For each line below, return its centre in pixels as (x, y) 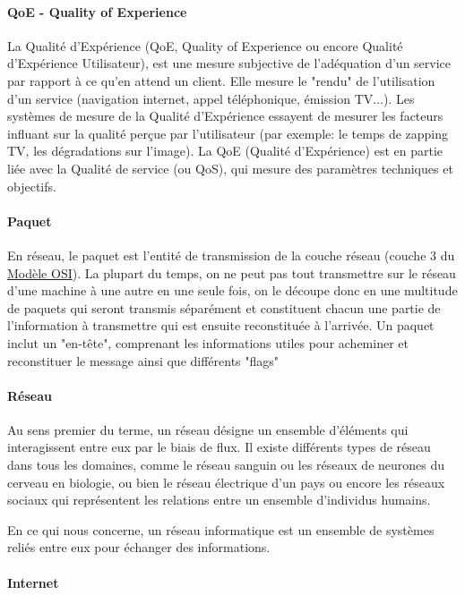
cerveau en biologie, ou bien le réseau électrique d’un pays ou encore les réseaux (226, 482)
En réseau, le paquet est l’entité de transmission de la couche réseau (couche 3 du (231, 255)
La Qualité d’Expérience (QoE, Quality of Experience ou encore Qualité (205, 45)
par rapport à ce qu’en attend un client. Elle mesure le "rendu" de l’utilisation (221, 80)
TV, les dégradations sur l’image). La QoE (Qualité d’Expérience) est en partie (225, 151)
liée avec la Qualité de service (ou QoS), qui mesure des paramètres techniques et (230, 168)
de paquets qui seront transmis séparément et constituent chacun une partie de (224, 307)
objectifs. (32, 186)
